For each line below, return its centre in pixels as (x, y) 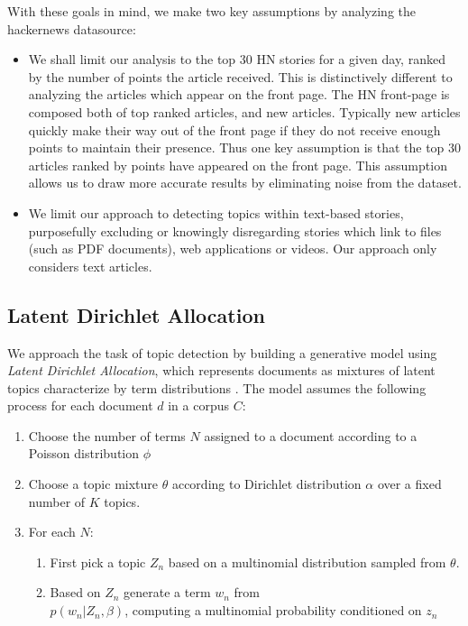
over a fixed (409, 484)
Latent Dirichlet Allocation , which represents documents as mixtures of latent (221, 370)
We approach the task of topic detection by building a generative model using (222, 352)
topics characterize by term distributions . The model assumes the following (217, 387)
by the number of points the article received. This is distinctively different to (240, 76)
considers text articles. (90, 266)
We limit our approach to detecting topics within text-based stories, (216, 212)
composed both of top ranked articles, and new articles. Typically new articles (244, 111)
